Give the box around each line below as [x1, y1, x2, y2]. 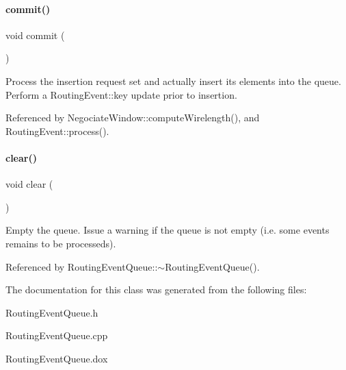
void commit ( [5, 27, 65, 42]
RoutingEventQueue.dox [5, 351, 108, 365]
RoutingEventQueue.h [5, 305, 98, 319]
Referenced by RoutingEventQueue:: [5, 259, 158, 273]
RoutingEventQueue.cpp [5, 328, 108, 343]
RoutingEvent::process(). [5, 123, 109, 138]
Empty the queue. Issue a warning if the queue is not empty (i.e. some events [5, 223, 330, 237]
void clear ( [5, 177, 53, 191]
